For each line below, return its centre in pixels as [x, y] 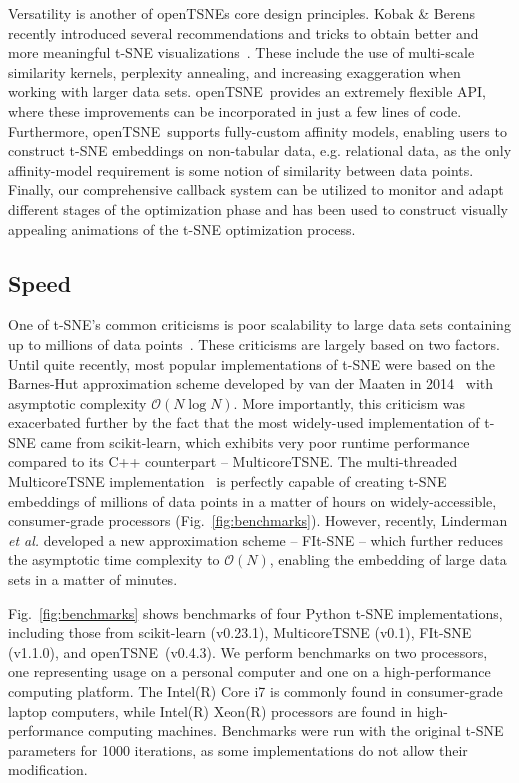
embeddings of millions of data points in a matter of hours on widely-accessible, [252, 500]
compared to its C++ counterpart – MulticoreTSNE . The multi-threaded [233, 461]
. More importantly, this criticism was [349, 402]
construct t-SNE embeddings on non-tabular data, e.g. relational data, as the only [260, 150]
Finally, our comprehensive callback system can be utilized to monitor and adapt [256, 189]
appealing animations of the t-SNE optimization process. [182, 228]
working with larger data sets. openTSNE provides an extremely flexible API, [247, 91]
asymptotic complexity [77, 402]
